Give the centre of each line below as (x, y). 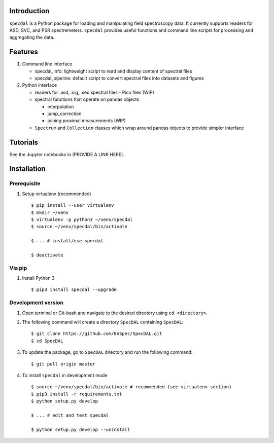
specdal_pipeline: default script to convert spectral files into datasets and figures (119, 78)
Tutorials (24, 142)
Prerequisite (25, 183)
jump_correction (64, 114)
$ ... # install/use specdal (67, 241)
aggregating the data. (32, 38)
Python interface (40, 85)
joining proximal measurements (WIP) (87, 121)
